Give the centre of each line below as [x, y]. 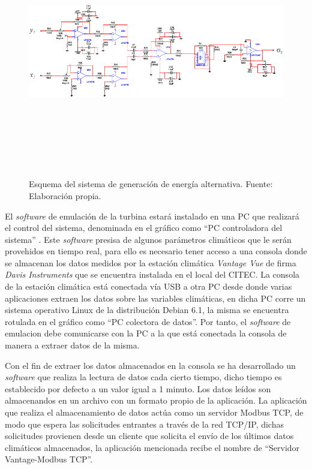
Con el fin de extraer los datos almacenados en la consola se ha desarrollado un [150, 365]
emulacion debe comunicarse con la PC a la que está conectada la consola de [146, 333]
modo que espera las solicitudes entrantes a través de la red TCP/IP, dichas [144, 424]
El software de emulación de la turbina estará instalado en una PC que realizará [152, 216]
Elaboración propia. [65, 195]
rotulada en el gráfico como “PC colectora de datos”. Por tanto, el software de [148, 321]
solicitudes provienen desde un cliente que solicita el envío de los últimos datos [149, 436]
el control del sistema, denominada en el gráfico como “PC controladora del [144, 228]
